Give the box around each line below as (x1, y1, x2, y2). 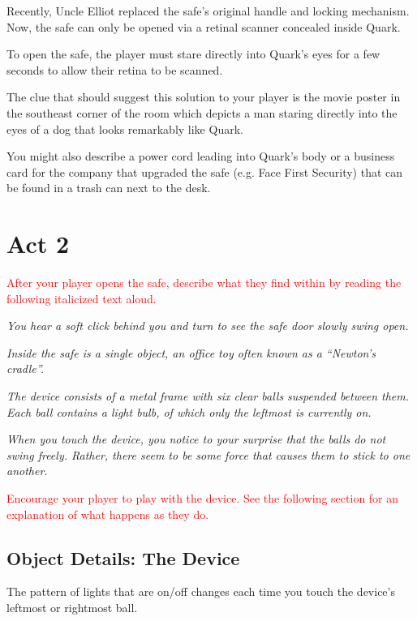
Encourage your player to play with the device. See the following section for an (6, 490, 399, 506)
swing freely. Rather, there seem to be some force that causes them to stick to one (6, 446, 411, 463)
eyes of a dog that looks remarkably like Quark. (6, 120, 243, 137)
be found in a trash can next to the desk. (6, 179, 211, 196)
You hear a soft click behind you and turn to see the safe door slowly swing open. (6, 317, 409, 334)
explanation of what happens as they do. (6, 505, 209, 522)
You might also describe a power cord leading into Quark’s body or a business (6, 148, 395, 165)
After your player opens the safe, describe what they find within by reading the (6, 274, 402, 291)
